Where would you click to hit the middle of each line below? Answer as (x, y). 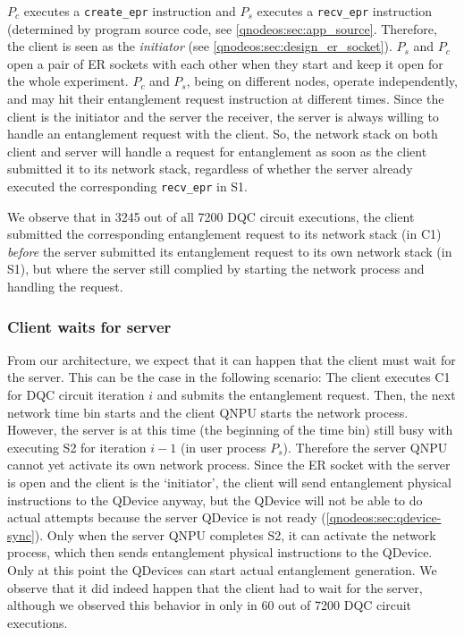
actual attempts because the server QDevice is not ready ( (167, 517)
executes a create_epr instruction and (130, 11)
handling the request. (65, 287)
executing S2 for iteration (77, 447)
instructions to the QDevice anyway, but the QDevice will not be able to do (215, 500)
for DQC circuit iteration (76, 395)
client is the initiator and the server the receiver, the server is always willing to (223, 116)
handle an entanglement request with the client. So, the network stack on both (223, 134)
